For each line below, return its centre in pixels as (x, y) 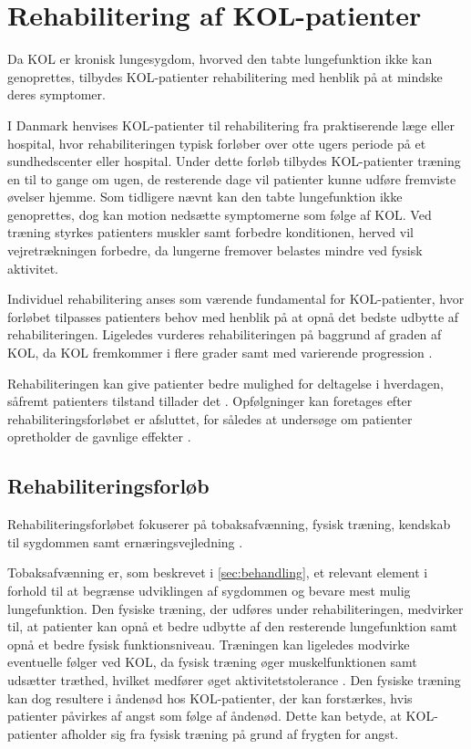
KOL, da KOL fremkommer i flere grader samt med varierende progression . (220, 353)
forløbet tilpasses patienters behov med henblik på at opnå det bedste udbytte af (233, 316)
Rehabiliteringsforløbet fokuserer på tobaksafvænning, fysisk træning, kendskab (229, 524)
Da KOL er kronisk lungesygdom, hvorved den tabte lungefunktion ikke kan (220, 59)
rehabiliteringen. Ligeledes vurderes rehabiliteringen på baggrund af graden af (225, 334)
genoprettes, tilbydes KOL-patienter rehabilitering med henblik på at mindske (225, 76)
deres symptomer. (56, 94)
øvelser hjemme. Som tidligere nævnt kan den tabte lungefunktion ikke (205, 197)
